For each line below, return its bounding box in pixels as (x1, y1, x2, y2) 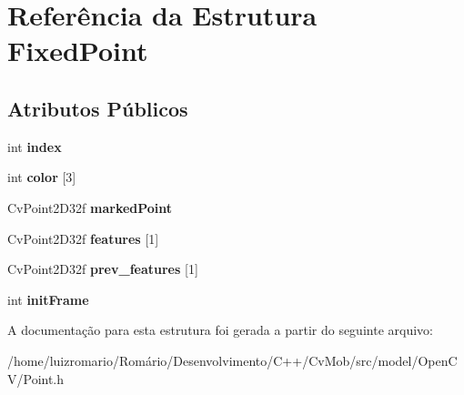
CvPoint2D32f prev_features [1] (7, 259, 198, 279)
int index (7, 137, 62, 156)
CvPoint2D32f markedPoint (7, 197, 173, 217)
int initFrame (7, 289, 89, 309)
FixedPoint (7, 32, 148, 69)
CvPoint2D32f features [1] (7, 228, 159, 248)
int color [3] (7, 167, 76, 187)
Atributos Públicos (7, 94, 188, 122)
